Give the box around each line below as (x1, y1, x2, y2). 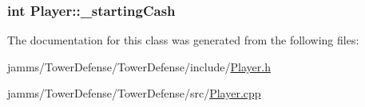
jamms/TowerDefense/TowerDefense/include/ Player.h (7, 58, 271, 75)
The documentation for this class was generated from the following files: (7, 32, 359, 48)
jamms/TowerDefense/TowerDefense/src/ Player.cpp (7, 85, 261, 101)
